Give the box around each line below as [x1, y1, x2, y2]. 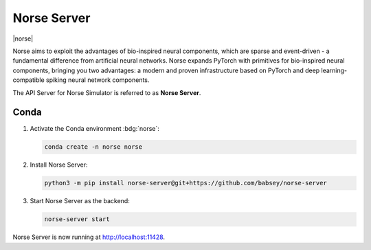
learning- [321, 66, 348, 74]
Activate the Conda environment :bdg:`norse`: [30, 125, 159, 133]
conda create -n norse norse [44, 143, 143, 151]
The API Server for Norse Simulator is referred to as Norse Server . [12, 88, 201, 96]
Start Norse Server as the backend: [30, 197, 130, 205]
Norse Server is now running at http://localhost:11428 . [12, 233, 165, 241]
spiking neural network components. [45, 76, 150, 84]
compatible [12, 76, 45, 84]
